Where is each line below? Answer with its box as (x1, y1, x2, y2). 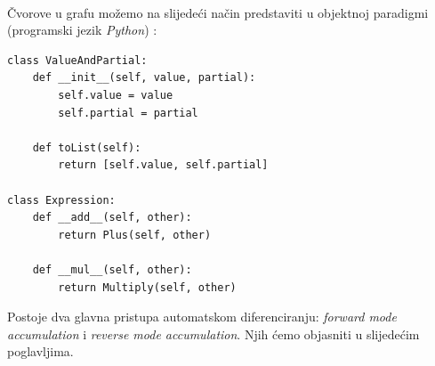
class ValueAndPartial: (7, 53, 148, 67)
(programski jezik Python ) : (7, 20, 157, 39)
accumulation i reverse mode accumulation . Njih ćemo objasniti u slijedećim (7, 324, 420, 343)
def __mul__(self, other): (32, 263, 192, 276)
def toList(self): (32, 141, 141, 154)
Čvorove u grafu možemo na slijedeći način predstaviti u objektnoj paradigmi (7, 3, 429, 21)
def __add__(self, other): (32, 211, 192, 224)
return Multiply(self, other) (58, 281, 237, 294)
